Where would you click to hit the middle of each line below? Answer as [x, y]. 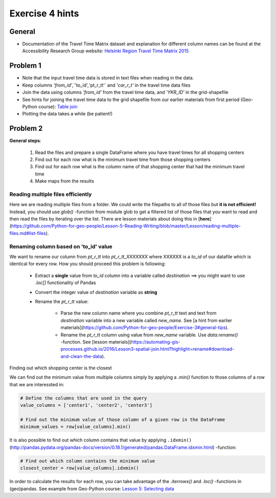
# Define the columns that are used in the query [84, 398]
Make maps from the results [65, 181]
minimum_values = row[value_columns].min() [76, 427]
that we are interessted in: [37, 384]
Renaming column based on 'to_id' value [61, 246]
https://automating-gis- [156, 342]
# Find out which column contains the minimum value [88, 461]
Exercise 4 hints [44, 13]
